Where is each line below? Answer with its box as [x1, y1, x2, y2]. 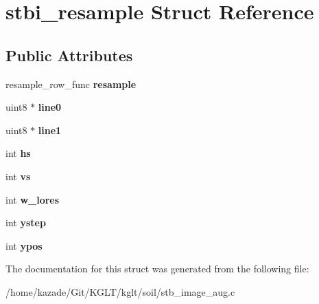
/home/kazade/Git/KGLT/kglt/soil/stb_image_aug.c [5, 284, 235, 298]
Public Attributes [5, 44, 133, 65]
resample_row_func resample [5, 76, 137, 91]
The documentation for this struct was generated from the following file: [5, 261, 309, 276]
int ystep [5, 215, 46, 230]
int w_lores [5, 192, 60, 206]
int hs [5, 146, 31, 160]
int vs [5, 169, 31, 183]
